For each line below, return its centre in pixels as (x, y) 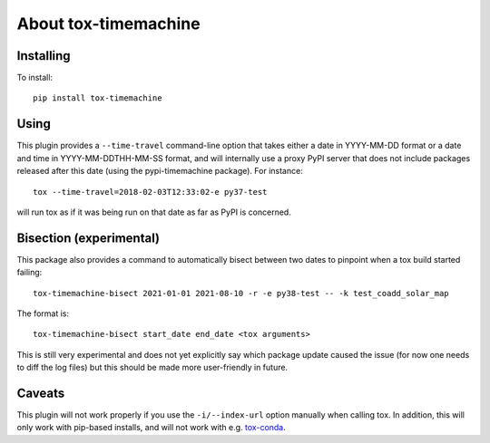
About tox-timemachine (108, 24)
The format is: (43, 313)
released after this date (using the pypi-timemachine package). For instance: (160, 171)
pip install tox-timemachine (98, 98)
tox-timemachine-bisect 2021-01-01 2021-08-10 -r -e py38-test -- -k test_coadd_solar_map (241, 293)
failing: (29, 273)
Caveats (41, 393)
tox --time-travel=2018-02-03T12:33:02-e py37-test (150, 192)
